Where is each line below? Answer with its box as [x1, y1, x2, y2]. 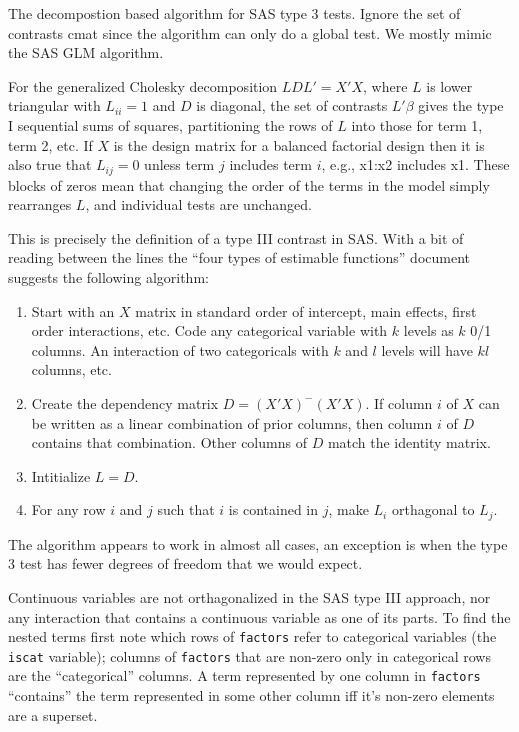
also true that [8, 154, 92, 175]
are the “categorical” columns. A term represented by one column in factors [8, 665, 481, 686]
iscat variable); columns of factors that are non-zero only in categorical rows [8, 645, 491, 666]
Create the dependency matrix [31, 392, 219, 413]
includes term [229, 154, 312, 175]
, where [363, 75, 408, 96]
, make [328, 499, 369, 520]
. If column [365, 392, 433, 413]
